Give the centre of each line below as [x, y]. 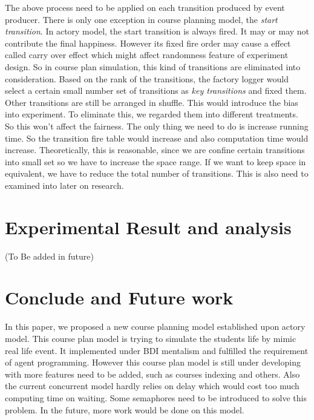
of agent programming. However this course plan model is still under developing [153, 362]
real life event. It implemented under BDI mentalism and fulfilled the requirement [157, 350]
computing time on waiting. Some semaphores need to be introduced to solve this [156, 397]
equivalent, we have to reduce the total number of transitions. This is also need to [157, 173]
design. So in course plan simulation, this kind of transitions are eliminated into [153, 66]
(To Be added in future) [49, 256]
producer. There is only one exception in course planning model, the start [141, 19]
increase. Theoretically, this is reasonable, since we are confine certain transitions [155, 150]
